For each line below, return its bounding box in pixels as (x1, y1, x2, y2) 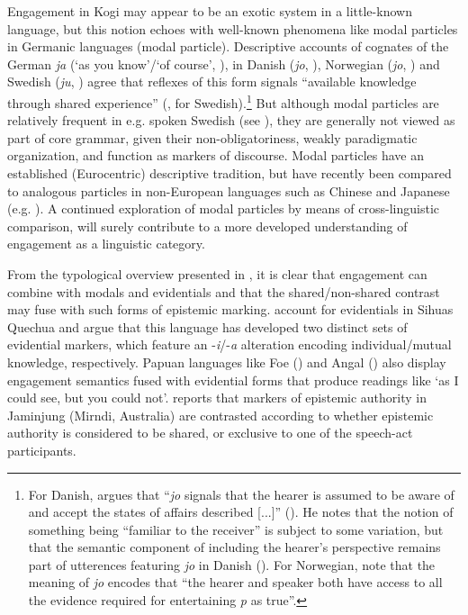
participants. (7, 440, 76, 459)
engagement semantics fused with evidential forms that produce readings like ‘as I (7, 370, 459, 389)
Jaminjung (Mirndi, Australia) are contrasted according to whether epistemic (7, 405, 434, 424)
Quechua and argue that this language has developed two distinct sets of (7, 317, 408, 336)
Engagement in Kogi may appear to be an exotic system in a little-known (7, 2, 412, 20)
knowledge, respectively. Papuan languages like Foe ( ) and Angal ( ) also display (7, 352, 446, 371)
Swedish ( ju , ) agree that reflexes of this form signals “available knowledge (7, 72, 417, 91)
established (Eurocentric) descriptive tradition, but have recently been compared (7, 164, 452, 182)
